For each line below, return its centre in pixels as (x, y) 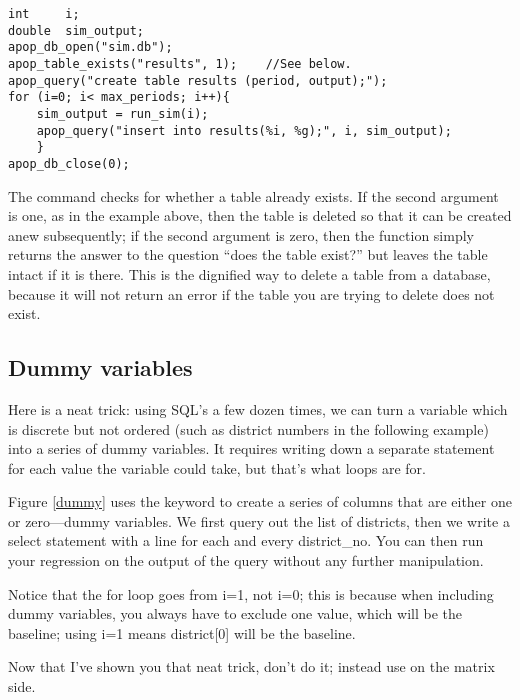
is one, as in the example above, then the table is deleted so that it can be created (260, 215)
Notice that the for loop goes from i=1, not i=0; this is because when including (251, 593)
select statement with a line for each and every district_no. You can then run (246, 540)
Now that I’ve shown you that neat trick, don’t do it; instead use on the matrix (251, 666)
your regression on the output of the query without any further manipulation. (246, 560)
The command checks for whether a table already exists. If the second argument (253, 195)
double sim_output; (76, 30)
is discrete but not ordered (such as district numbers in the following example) (248, 428)
